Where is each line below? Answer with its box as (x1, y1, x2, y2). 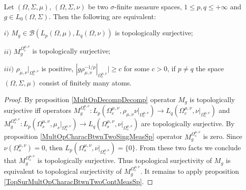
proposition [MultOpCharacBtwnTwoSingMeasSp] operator (4, 131, 183, 141)
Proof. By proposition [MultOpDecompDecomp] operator (4, 94, 176, 104)
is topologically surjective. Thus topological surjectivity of (37, 155, 212, 165)
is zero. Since (203, 131, 243, 141)
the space (196, 63, 224, 73)
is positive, (41, 63, 74, 73)
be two (88, 1, 108, 11)
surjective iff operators (4, 105, 71, 115)
